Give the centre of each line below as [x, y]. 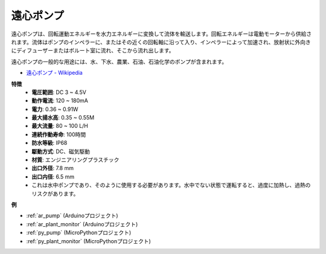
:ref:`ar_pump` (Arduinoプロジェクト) [72, 216]
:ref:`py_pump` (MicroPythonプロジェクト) [79, 233]
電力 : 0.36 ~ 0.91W [55, 109]
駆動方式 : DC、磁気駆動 [61, 151]
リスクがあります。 [55, 194]
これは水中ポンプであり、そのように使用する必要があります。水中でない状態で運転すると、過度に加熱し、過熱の [171, 185]
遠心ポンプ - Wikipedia [54, 73]
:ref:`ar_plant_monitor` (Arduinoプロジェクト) [82, 224]
